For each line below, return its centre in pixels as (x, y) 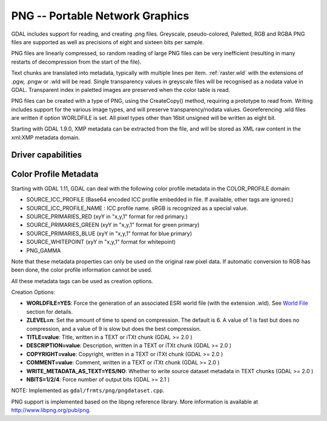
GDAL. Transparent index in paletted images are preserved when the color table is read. (121, 90)
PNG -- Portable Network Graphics (100, 16)
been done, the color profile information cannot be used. (82, 270)
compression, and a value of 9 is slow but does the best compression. (114, 328)
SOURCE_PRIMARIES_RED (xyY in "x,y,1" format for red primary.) (107, 216)
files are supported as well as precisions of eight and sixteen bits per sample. (107, 42)
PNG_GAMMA (44, 250)
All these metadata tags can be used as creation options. (82, 281)
